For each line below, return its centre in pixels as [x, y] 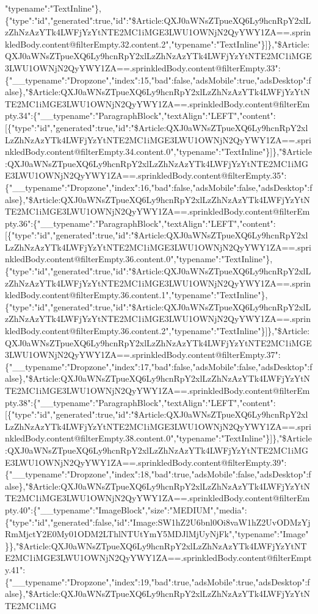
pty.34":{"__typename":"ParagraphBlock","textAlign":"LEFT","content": [140, 116]
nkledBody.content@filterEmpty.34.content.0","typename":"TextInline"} [138, 152]
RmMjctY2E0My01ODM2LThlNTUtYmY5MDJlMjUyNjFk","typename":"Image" [157, 534]
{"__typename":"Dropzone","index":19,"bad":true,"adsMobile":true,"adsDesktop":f [157, 581]
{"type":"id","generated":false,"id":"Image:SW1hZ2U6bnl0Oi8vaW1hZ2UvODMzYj [158, 522]
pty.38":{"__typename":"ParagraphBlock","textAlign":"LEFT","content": [140, 402]
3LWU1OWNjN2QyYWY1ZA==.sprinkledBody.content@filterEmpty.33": [143, 67]
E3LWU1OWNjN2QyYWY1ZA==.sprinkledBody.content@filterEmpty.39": [146, 462]
